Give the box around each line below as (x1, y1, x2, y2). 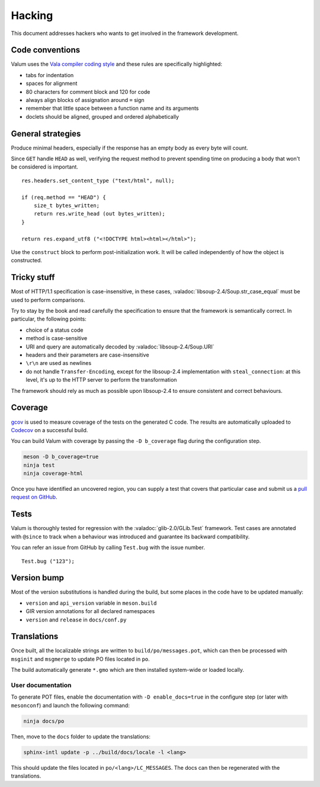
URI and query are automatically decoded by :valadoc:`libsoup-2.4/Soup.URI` (25, 343, 215, 350)
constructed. (11, 257, 43, 264)
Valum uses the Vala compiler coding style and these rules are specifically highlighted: (11, 61, 222, 68)
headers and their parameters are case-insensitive (25, 351, 149, 358)
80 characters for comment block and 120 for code (25, 88, 151, 95)
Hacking (11, 9, 53, 22)
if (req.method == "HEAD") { (21, 193, 106, 201)
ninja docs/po (23, 718, 65, 724)
